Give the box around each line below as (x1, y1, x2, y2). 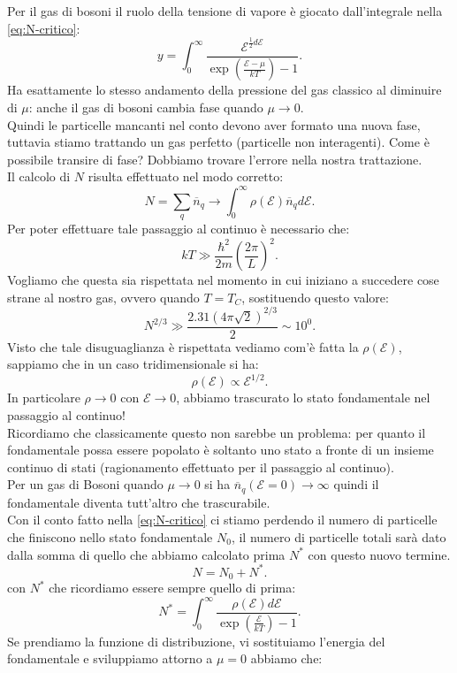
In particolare (7, 388, 80, 407)
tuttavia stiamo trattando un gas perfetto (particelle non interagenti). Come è (7, 133, 430, 151)
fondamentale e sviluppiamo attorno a (7, 649, 213, 668)
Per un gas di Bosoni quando (7, 475, 164, 493)
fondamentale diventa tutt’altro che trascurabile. (7, 493, 270, 511)
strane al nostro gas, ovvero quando (7, 287, 200, 306)
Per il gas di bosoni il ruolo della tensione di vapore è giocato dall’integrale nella (7, 2, 443, 19)
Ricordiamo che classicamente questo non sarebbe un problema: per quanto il (7, 423, 426, 441)
